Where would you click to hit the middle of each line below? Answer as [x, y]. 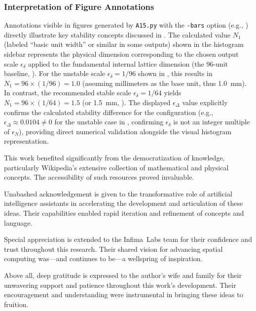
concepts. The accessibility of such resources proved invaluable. [99, 177]
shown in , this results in [175, 73]
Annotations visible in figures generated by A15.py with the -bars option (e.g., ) [126, 25]
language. [18, 222]
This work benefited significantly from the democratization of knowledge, [114, 157]
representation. [26, 141]
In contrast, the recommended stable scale [68, 93]
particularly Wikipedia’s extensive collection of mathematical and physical [116, 167]
